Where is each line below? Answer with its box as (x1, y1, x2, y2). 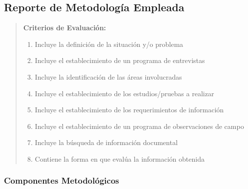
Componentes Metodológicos (4, 174, 119, 187)
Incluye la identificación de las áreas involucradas (35, 71, 182, 82)
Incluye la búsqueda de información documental (35, 137, 178, 147)
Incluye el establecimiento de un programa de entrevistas (35, 55, 205, 65)
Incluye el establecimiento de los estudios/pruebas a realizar (35, 88, 214, 98)
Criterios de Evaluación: (23, 22, 106, 33)
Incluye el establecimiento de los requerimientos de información (35, 105, 224, 115)
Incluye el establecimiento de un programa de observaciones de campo (35, 121, 244, 131)
